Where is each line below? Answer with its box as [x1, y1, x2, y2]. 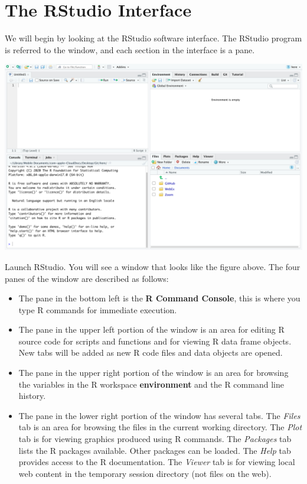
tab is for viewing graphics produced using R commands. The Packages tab [18, 433, 292, 445]
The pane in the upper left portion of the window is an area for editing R [18, 323, 285, 336]
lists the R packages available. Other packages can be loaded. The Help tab [18, 444, 291, 456]
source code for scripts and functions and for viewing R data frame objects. [18, 334, 292, 347]
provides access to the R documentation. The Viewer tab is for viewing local [18, 456, 295, 468]
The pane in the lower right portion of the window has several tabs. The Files [18, 409, 301, 421]
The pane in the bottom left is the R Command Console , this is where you [18, 292, 301, 304]
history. [18, 389, 46, 402]
